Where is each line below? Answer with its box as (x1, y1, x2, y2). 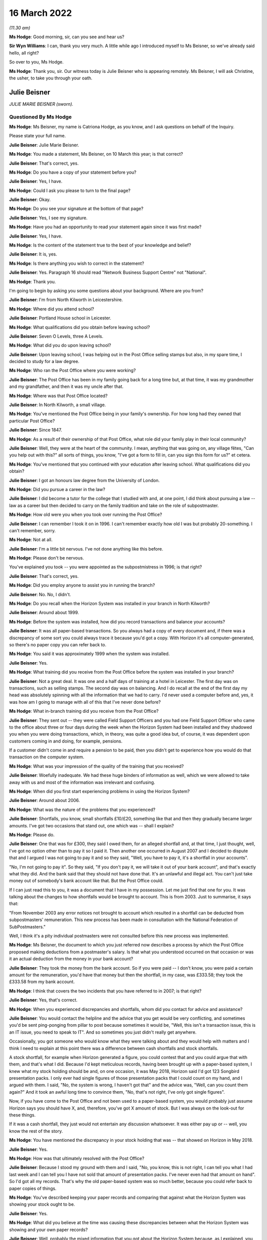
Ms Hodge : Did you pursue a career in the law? (9, 486, 106, 492)
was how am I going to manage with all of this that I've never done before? (9, 699, 161, 705)
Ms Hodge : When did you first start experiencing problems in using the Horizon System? (9, 789, 190, 795)
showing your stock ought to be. (9, 1201, 75, 1207)
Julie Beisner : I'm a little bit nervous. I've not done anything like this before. (9, 546, 163, 552)
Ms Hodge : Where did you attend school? (9, 306, 94, 312)
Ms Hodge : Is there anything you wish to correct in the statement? (9, 260, 144, 266)
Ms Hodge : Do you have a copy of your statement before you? (9, 169, 136, 175)
